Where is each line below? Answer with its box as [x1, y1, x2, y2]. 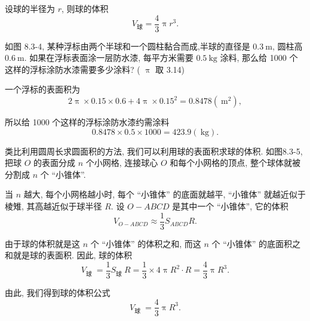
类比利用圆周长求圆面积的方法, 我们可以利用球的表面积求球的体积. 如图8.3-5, [5, 144, 303, 157]
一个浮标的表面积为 [5, 83, 80, 95]
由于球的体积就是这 [5, 237, 80, 249]
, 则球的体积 [62, 2, 109, 14]
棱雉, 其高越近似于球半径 [5, 200, 102, 212]
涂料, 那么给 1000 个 [220, 51, 298, 64]
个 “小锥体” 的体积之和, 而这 [90, 237, 201, 249]
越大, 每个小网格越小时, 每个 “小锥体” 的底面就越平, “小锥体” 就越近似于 [23, 188, 306, 200]
